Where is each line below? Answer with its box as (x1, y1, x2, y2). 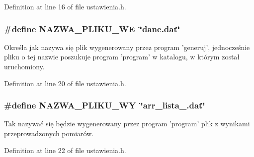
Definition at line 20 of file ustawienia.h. (4, 78, 126, 88)
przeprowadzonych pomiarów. (4, 128, 94, 138)
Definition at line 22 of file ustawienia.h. (4, 145, 126, 155)
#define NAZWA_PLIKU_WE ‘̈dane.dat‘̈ (4, 22, 180, 35)
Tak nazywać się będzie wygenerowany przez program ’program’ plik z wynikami (4, 118, 250, 129)
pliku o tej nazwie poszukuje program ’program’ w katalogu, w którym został (4, 52, 240, 62)
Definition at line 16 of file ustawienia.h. (4, 1, 126, 11)
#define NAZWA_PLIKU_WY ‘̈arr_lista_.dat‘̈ (4, 99, 205, 111)
